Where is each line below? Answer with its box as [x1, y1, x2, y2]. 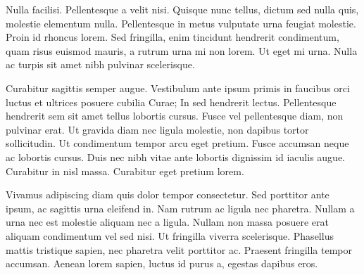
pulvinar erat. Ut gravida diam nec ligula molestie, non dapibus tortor [6, 122, 309, 136]
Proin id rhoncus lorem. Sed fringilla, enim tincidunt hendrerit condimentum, [6, 30, 339, 44]
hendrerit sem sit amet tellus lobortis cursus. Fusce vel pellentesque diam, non [6, 108, 344, 123]
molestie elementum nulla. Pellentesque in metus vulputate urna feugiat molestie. [6, 15, 356, 30]
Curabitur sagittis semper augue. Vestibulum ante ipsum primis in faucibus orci [6, 80, 350, 95]
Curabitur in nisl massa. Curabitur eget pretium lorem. [6, 163, 244, 178]
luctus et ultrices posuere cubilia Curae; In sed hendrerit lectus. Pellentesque [6, 94, 337, 109]
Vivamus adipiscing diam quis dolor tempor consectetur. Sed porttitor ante [6, 187, 330, 202]
